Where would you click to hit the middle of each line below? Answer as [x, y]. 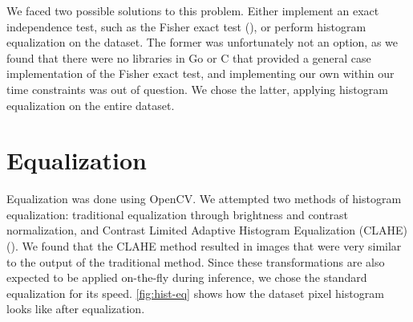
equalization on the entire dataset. [91, 105]
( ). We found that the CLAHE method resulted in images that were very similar [204, 246]
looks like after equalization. [76, 309]
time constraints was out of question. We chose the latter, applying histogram [197, 89]
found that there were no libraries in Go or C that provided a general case [189, 57]
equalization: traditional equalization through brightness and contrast [177, 214]
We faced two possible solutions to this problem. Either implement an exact [193, 10]
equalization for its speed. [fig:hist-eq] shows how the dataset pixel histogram [195, 293]
